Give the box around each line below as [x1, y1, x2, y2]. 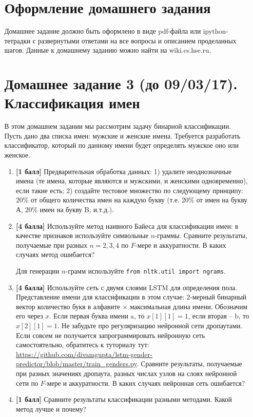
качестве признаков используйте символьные [16, 230, 149, 240]
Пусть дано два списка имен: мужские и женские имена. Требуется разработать [4, 130, 240, 140]
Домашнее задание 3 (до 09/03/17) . [4, 74, 238, 94]
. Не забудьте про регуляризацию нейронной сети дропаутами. [57, 320, 243, 330]
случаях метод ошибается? [16, 249, 95, 259]
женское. [4, 150, 30, 159]
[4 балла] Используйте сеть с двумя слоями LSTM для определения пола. [16, 282, 237, 292]
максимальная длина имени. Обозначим [130, 301, 248, 311]
